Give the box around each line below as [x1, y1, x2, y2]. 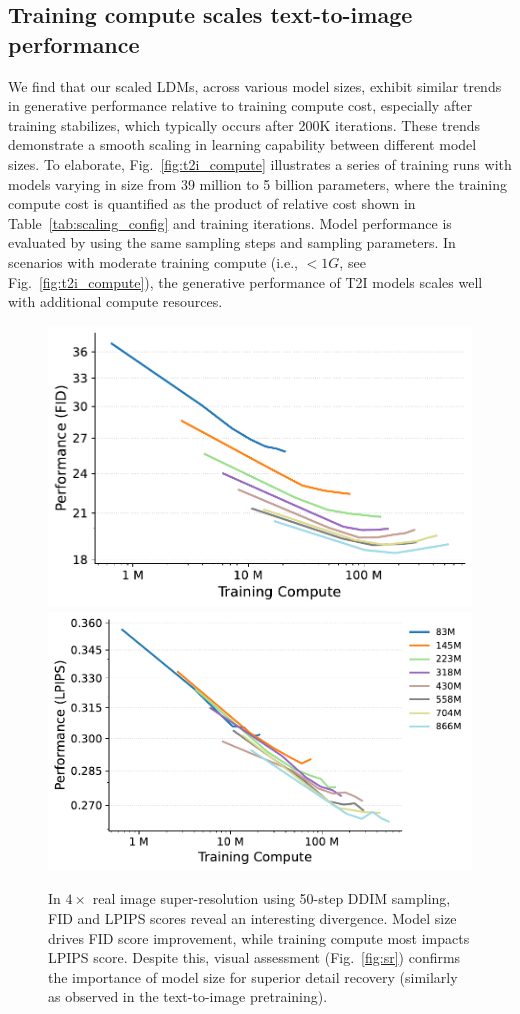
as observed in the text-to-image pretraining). [48, 986, 328, 1007]
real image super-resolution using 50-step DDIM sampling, [92, 888, 451, 909]
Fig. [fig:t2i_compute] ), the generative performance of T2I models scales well [8, 271, 483, 292]
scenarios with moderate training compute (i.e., [8, 251, 298, 272]
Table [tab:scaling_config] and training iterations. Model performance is [8, 212, 452, 233]
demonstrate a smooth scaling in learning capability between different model [8, 134, 477, 155]
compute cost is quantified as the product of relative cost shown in [8, 193, 416, 214]
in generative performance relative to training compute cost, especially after [8, 95, 473, 116]
